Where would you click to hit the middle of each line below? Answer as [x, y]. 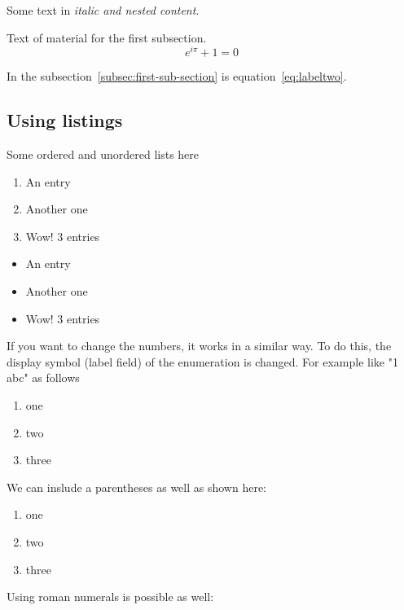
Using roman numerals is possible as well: [110, 597]
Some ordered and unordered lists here [103, 154]
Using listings [65, 120]
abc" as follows [43, 377]
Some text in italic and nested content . [103, 10]
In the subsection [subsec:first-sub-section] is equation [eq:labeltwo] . [177, 76]
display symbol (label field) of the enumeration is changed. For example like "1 [202, 361]
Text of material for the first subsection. [107, 37]
